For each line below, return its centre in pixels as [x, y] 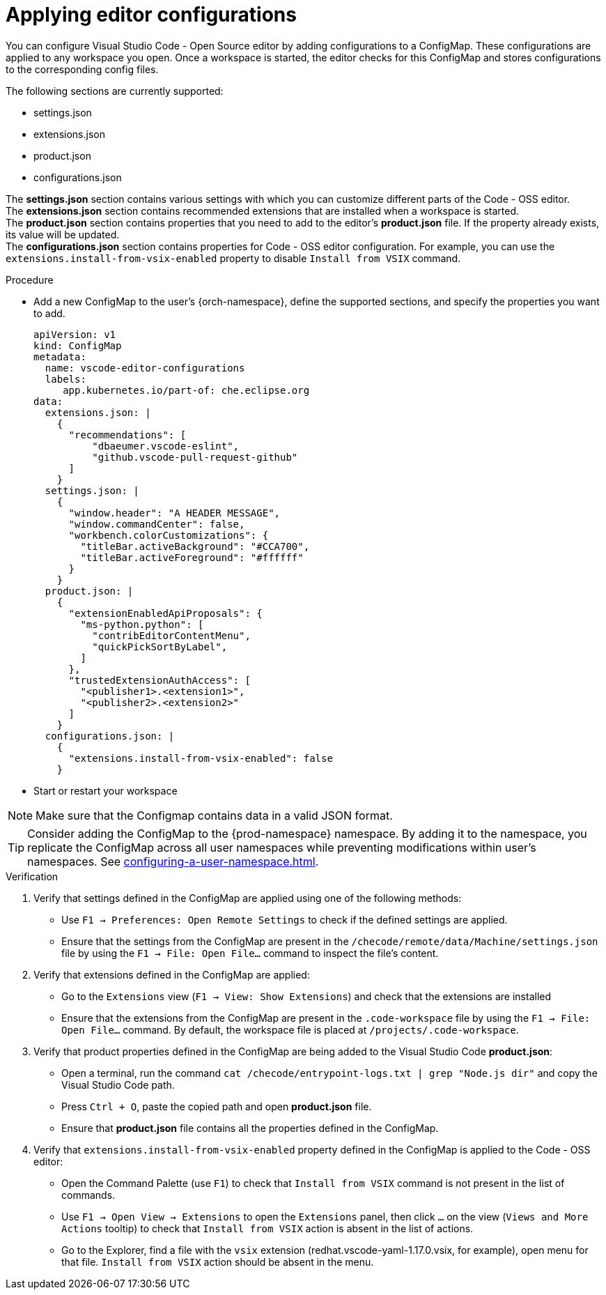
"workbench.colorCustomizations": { [169, 535]
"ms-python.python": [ [142, 624]
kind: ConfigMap [78, 345]
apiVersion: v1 [75, 334]
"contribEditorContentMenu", [171, 635]
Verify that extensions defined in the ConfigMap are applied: [172, 974]
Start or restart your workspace [106, 790]
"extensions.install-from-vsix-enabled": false [201, 758]
